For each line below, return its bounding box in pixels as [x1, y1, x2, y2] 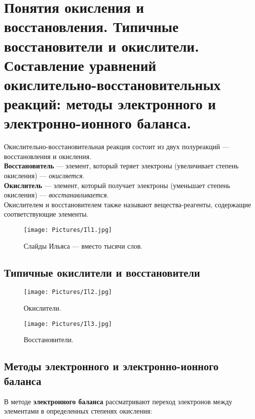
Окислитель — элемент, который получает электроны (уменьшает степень [4, 180, 230, 190]
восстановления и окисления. [4, 151, 92, 161]
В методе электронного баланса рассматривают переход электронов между [4, 396, 232, 406]
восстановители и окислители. [4, 35, 199, 56]
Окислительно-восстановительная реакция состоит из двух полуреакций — [4, 141, 229, 152]
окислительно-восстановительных [4, 74, 221, 94]
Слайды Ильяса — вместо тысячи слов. [24, 240, 143, 251]
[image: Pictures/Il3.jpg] [24, 320, 112, 327]
